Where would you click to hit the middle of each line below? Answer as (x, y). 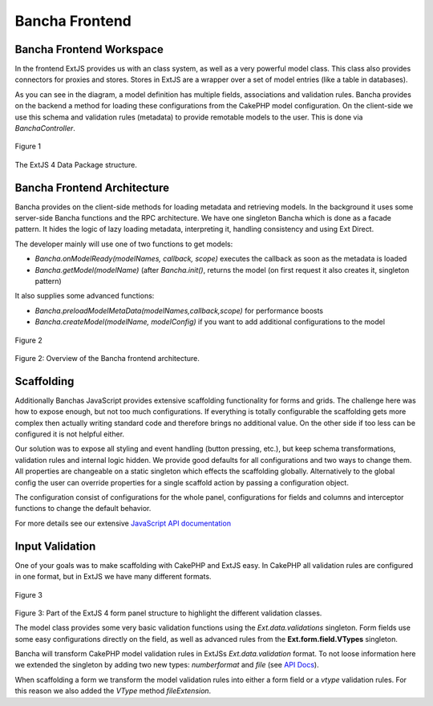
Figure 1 (28, 146)
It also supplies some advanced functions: (85, 296)
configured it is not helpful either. (69, 434)
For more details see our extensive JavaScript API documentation (123, 523)
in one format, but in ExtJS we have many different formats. (113, 577)
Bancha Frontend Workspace (89, 49)
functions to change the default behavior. (83, 509)
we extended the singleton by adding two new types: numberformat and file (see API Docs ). (167, 665)
